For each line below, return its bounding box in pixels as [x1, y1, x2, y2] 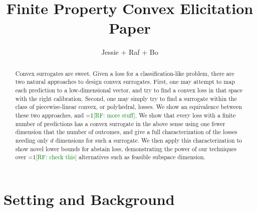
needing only [15, 136, 49, 144]
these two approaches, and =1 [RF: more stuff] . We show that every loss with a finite [15, 111, 236, 119]
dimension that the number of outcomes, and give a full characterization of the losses [15, 128, 237, 136]
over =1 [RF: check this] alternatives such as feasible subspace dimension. [15, 153, 205, 161]
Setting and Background [4, 188, 175, 209]
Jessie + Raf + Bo [101, 47, 158, 57]
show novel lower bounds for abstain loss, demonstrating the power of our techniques [15, 144, 237, 153]
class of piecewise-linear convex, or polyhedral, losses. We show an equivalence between [15, 102, 242, 111]
